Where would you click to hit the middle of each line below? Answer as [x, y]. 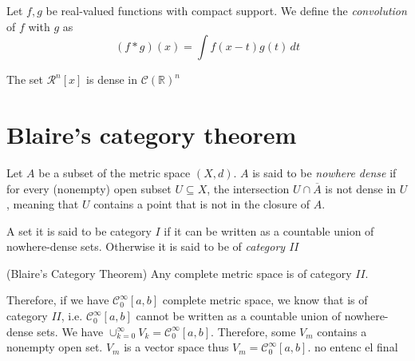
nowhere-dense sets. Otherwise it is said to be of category [146, 246]
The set [25, 79]
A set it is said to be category [79, 230]
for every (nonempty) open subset [89, 188]
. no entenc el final [353, 347]
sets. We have [70, 331]
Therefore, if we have [58, 300]
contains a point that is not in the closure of [202, 204]
